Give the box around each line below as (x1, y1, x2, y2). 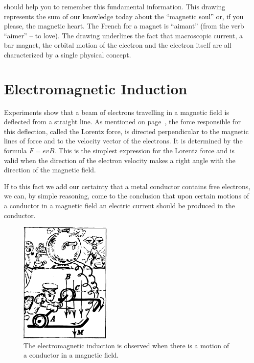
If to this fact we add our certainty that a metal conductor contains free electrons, (4, 181, 251, 191)
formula (4, 145, 27, 156)
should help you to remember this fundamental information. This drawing (4, 1, 226, 11)
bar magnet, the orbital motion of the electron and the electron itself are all (4, 40, 231, 50)
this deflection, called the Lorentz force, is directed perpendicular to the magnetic (4, 126, 249, 136)
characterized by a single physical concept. (4, 49, 131, 59)
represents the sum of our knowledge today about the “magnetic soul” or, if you (4, 11, 244, 21)
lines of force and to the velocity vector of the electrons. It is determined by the (4, 136, 243, 146)
